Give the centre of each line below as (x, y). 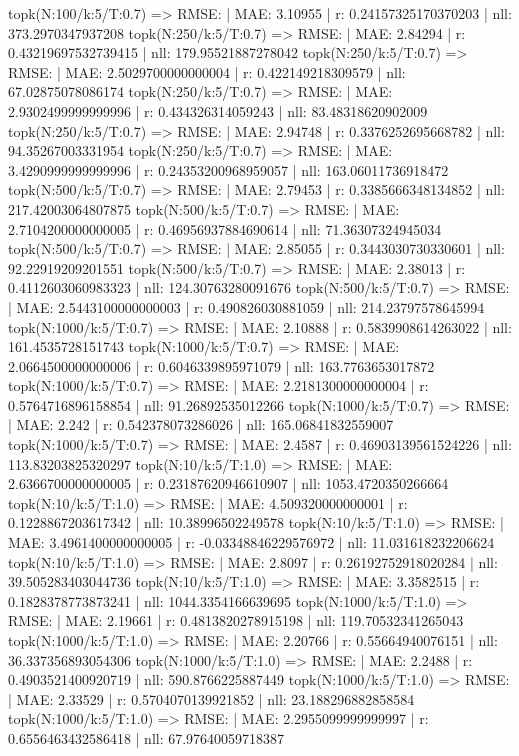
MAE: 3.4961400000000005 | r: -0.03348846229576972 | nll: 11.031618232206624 (251, 542)
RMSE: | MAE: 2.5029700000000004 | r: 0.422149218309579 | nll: (207, 71)
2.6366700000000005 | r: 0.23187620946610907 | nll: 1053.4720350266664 (228, 483)
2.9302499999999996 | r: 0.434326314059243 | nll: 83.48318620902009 (218, 110)
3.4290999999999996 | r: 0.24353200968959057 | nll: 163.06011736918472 (228, 169)
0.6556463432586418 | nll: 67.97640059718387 (146, 737)
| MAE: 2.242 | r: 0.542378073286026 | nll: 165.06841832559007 (201, 424)
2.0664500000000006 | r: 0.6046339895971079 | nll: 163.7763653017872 (221, 365)
